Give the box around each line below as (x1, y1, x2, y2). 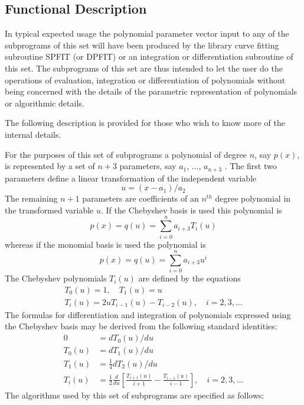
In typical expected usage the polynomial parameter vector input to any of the (5, 27, 289, 40)
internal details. (5, 128, 61, 140)
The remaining (5, 192, 58, 205)
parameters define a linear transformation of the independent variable (5, 171, 257, 184)
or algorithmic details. (5, 96, 84, 109)
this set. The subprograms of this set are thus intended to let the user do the (5, 61, 283, 74)
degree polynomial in (215, 192, 291, 205)
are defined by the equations (138, 272, 241, 284)
